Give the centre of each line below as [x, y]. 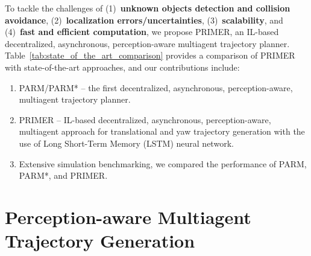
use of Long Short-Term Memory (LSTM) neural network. [126, 143]
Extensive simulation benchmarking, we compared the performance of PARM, [163, 163]
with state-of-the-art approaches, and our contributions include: [122, 67]
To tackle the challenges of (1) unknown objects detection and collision [148, 8]
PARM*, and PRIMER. [63, 175]
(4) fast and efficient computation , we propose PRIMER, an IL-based [142, 32]
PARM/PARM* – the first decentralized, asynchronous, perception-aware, [156, 87]
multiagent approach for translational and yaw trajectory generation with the [162, 131]
